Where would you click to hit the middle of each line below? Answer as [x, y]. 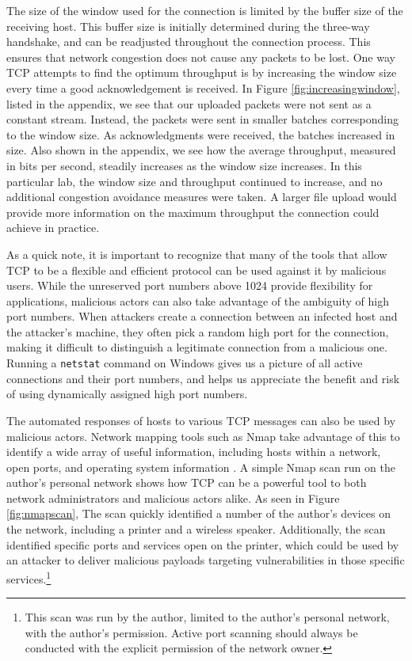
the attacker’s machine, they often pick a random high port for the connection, [198, 331]
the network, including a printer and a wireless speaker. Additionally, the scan [196, 529]
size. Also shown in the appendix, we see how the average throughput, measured [201, 150]
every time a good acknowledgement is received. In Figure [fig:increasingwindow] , [203, 87]
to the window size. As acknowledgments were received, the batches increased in [201, 134]
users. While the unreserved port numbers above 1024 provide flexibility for [190, 285]
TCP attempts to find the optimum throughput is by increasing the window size [202, 72]
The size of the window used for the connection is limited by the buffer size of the [205, 10]
